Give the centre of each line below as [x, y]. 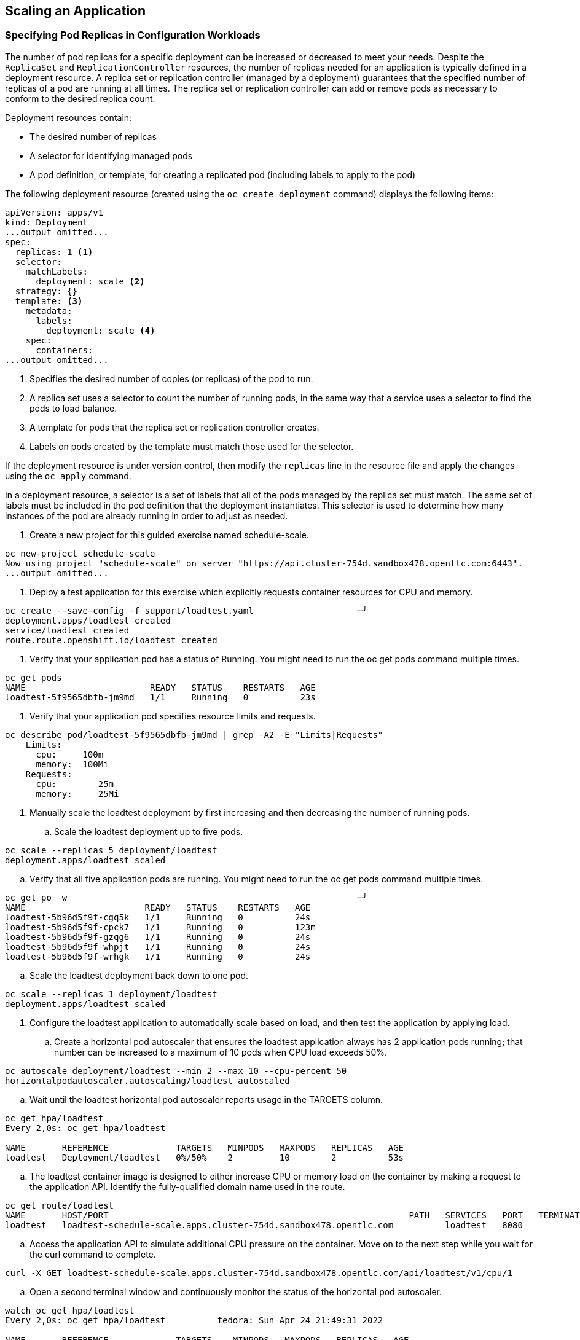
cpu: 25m [75, 784]
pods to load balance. [73, 408]
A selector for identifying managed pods [111, 155]
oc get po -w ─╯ [186, 897]
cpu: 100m [70, 754]
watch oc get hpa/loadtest [70, 1310]
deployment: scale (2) [90, 281]
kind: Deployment [46, 222]
